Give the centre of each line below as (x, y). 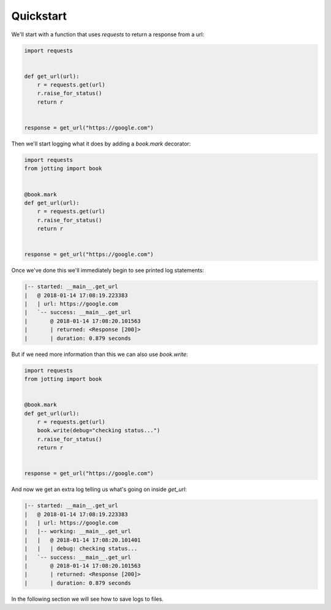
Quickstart (39, 16)
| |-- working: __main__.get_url (78, 531)
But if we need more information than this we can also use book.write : (100, 354)
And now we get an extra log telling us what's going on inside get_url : (99, 489)
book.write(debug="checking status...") (99, 430)
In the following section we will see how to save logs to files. (87, 599)
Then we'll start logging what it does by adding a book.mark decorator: (101, 144)
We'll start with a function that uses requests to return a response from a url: (108, 34)
